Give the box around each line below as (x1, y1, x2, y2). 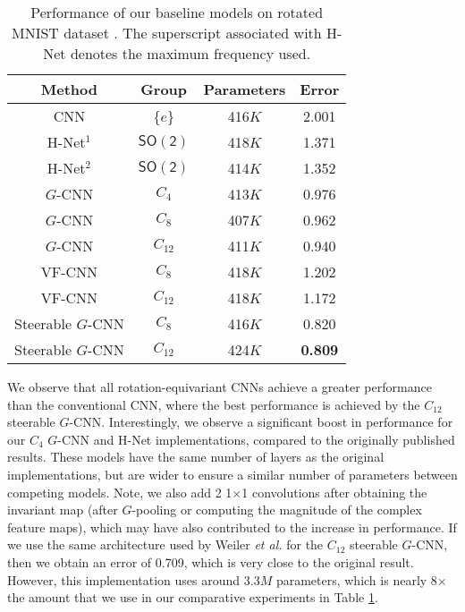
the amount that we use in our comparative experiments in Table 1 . (7, 588, 378, 607)
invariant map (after (7, 500, 118, 519)
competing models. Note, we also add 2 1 (7, 482, 232, 501)
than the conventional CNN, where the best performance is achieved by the (7, 395, 420, 413)
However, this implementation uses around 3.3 (7, 570, 260, 589)
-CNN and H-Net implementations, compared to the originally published (57, 429, 455, 448)
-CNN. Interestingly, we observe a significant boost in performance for (69, 412, 453, 431)
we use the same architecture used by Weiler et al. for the (7, 535, 324, 554)
